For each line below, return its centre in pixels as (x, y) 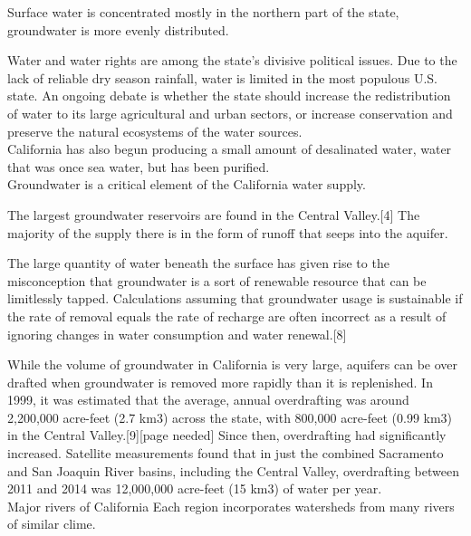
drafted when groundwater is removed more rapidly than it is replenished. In (220, 382)
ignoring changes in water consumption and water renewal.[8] (177, 334)
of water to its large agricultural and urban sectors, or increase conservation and (230, 113)
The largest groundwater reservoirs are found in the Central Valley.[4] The (214, 214)
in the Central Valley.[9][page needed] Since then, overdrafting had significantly (227, 435)
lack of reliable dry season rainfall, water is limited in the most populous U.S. (223, 77)
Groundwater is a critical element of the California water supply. (187, 184)
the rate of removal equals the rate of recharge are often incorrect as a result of (227, 316)
